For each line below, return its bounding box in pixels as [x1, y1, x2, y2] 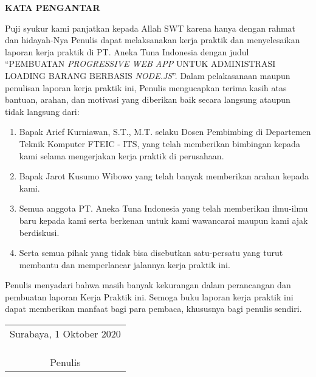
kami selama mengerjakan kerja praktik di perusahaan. [19, 149, 224, 162]
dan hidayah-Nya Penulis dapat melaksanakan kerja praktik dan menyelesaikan [5, 33, 300, 46]
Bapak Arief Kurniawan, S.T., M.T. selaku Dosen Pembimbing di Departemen [19, 125, 311, 138]
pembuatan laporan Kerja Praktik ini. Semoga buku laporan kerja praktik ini [5, 290, 294, 303]
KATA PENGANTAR [5, 1, 100, 13]
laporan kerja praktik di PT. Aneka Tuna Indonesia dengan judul [5, 45, 249, 58]
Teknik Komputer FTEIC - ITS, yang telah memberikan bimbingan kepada [19, 137, 300, 150]
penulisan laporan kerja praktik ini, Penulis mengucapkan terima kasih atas [5, 81, 287, 94]
